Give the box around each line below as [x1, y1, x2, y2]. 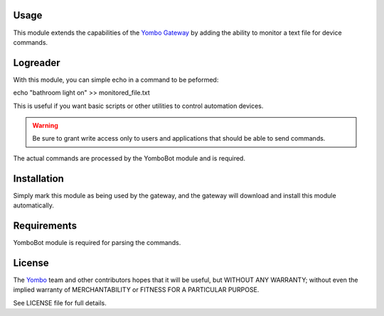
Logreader [13, 57, 60, 69]
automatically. [13, 201, 55, 209]
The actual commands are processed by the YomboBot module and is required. [13, 153, 245, 163]
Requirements [13, 219, 78, 231]
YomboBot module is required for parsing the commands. [13, 238, 181, 246]
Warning [32, 121, 58, 129]
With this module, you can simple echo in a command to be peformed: [13, 75, 219, 84]
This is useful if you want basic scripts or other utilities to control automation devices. [13, 102, 264, 110]
